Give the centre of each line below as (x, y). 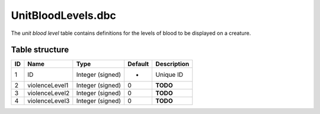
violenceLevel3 (49, 101)
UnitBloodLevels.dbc (64, 15)
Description (172, 64)
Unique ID (169, 75)
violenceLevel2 (49, 93)
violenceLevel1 (48, 86)
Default (138, 64)
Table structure (40, 50)
